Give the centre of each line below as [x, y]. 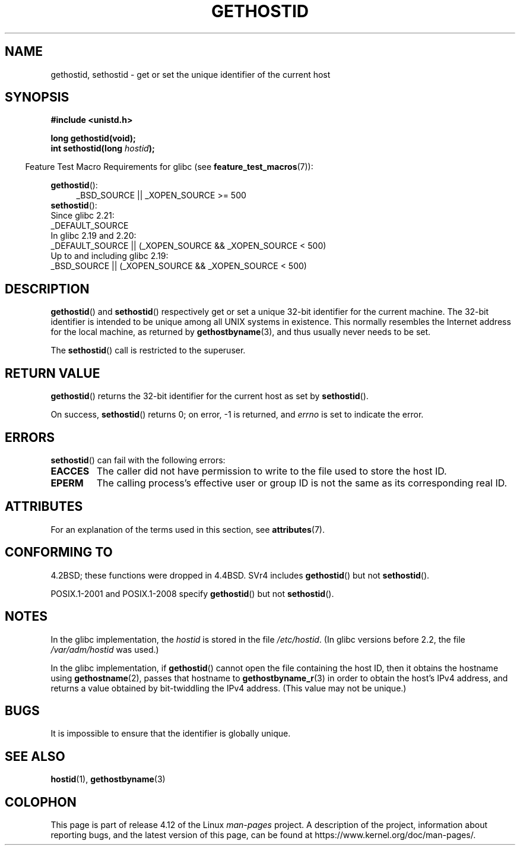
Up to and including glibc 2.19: [110, 256]
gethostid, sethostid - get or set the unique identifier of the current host [191, 74]
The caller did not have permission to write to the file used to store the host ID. [272, 471]
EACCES [70, 471]
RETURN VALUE [53, 373]
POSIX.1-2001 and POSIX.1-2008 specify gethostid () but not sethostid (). [192, 593]
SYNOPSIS [37, 97]
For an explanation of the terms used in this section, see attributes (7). [188, 529]
